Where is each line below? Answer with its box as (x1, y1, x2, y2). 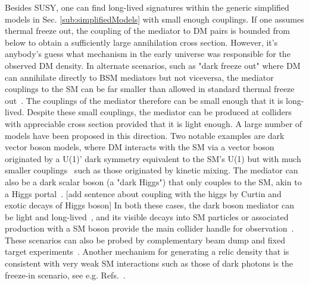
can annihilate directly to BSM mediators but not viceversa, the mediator (5, 71, 274, 83)
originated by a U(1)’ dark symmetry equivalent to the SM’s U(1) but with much (5, 152, 301, 164)
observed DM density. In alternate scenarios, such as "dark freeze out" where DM (5, 59, 301, 71)
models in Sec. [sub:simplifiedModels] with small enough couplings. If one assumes (5, 12, 304, 25)
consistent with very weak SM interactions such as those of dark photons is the (5, 257, 294, 270)
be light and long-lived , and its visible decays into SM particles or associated (5, 210, 289, 223)
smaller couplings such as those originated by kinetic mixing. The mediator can (5, 164, 298, 176)
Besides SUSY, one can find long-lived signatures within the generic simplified (5, 1, 289, 13)
